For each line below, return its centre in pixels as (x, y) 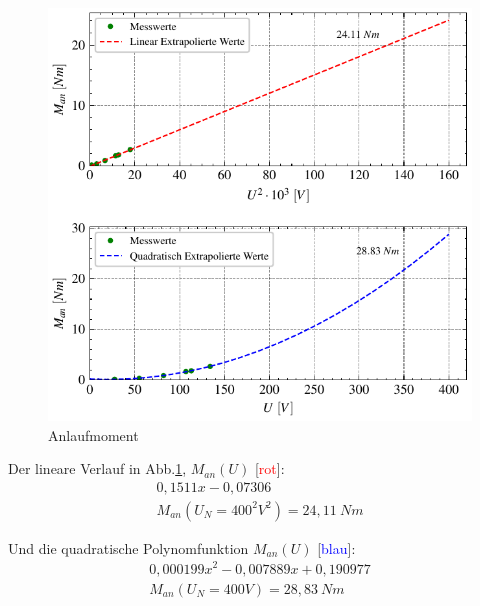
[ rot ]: (269, 468)
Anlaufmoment (93, 434)
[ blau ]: (336, 547)
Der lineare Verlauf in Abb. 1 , (97, 468)
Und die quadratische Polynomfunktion (128, 547)
